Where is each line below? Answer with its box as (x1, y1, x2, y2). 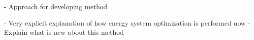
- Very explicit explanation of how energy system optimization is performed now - (4, 17, 251, 27)
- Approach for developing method (4, 1, 108, 11)
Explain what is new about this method (4, 27, 124, 37)
